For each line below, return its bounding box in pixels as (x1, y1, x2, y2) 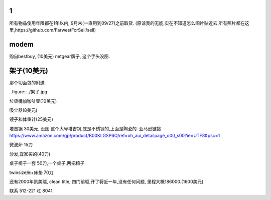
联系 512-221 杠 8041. (9, 188, 54, 194)
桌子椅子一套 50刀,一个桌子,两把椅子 (9, 160, 85, 166)
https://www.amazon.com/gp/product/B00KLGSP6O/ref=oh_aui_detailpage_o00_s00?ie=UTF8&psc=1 (9, 133, 220, 139)
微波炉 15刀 (9, 142, 33, 148)
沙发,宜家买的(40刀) (9, 151, 51, 157)
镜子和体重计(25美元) (9, 116, 54, 122)
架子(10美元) (9, 66, 49, 75)
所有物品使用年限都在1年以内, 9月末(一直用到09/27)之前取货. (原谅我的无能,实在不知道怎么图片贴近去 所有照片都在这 (9, 20, 249, 26)
